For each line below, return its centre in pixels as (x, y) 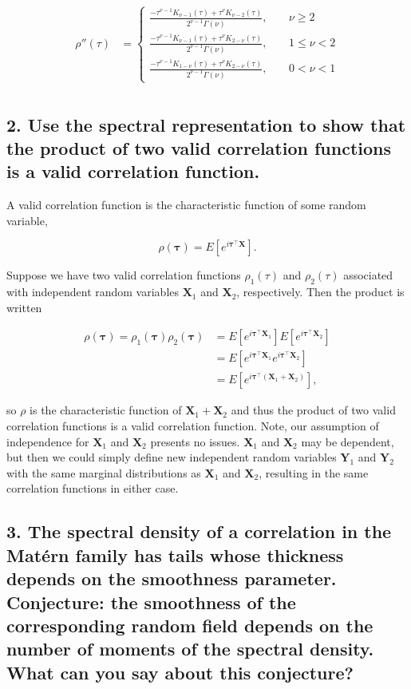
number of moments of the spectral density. (190, 649)
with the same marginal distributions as (104, 472)
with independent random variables (93, 292)
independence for (48, 441)
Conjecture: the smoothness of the (151, 602)
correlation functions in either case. (93, 488)
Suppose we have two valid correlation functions (124, 275)
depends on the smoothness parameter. (172, 578)
